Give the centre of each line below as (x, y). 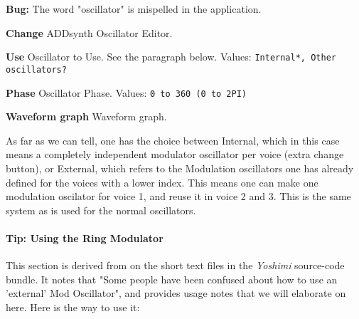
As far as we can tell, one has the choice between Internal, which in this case (173, 140)
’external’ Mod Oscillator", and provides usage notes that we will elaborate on (176, 293)
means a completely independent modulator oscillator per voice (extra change (175, 154)
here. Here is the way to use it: (73, 307)
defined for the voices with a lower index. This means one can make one (162, 182)
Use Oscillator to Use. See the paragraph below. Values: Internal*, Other (171, 57)
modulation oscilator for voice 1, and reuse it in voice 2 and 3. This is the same (178, 196)
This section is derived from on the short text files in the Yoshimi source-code (175, 265)
